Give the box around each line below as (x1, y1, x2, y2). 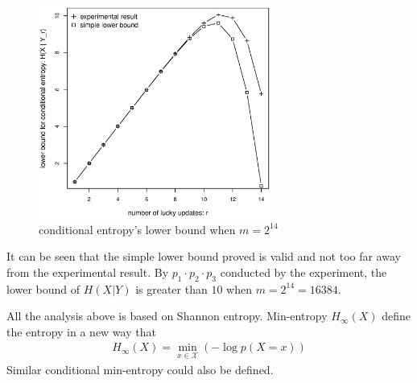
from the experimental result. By (6, 263, 169, 280)
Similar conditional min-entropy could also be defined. (6, 360, 274, 377)
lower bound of (6, 280, 81, 297)
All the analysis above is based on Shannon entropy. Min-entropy (6, 307, 328, 324)
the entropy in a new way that (6, 323, 156, 340)
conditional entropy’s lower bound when (39, 220, 236, 237)
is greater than (135, 280, 208, 297)
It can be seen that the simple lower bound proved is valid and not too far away (6, 248, 401, 265)
